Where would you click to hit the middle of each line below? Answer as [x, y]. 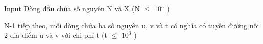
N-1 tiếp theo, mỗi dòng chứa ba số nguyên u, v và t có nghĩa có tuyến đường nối [132, 25]
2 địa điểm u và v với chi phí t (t [56, 35]
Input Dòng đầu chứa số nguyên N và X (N [72, 8]
